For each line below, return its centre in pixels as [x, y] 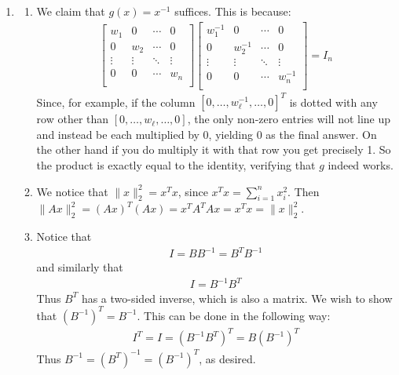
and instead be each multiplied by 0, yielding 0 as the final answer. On [207, 134]
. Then [304, 191]
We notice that [72, 191]
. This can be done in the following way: [234, 315]
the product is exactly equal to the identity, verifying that [176, 165]
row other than [73, 119]
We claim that [71, 11]
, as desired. [227, 358]
